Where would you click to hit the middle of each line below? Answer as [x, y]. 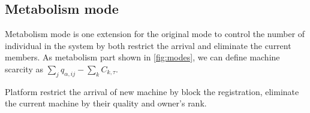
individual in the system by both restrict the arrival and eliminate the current [148, 45]
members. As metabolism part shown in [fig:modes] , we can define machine [142, 57]
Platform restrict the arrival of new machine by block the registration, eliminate [152, 91]
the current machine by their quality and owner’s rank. [106, 103]
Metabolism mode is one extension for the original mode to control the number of [155, 34]
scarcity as [24, 68]
